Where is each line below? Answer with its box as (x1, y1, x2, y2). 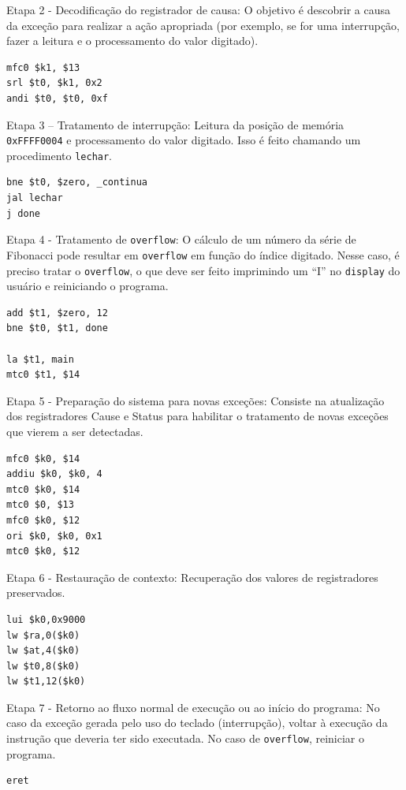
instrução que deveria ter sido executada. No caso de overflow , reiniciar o (6, 730, 364, 747)
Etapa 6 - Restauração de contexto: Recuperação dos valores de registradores (6, 568, 378, 585)
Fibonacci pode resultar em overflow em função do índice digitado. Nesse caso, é (6, 246, 400, 263)
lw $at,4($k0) (6, 645, 80, 657)
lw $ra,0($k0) (6, 629, 80, 641)
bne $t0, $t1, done (6, 322, 108, 334)
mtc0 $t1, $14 (6, 369, 80, 381)
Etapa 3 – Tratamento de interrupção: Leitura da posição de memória (6, 116, 345, 132)
